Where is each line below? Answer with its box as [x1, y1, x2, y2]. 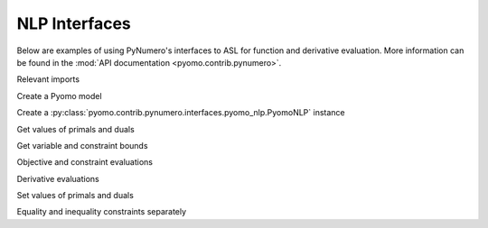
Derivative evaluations [16, 173, 99, 184]
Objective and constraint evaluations [16, 157, 154, 168]
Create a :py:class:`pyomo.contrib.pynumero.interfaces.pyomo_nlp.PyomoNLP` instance [16, 107, 345, 118]
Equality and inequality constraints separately [16, 206, 187, 217]
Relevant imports [16, 74, 80, 85]
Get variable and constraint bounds [16, 140, 148, 150]
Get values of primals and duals [16, 123, 135, 134]
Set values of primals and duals [16, 190, 135, 201]
